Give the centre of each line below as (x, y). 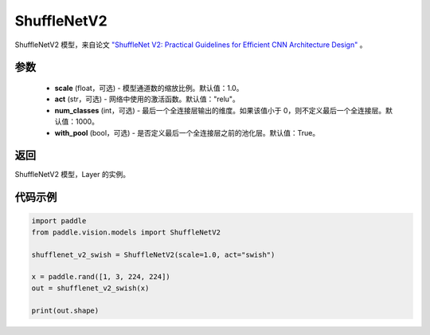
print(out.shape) (65, 310)
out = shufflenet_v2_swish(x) (90, 288)
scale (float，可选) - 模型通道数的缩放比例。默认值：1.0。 (149, 88)
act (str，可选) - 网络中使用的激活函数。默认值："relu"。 (147, 99)
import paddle (59, 221)
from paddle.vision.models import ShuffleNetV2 (126, 232)
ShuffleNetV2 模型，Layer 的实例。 (72, 175)
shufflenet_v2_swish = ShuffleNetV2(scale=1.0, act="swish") (153, 254)
